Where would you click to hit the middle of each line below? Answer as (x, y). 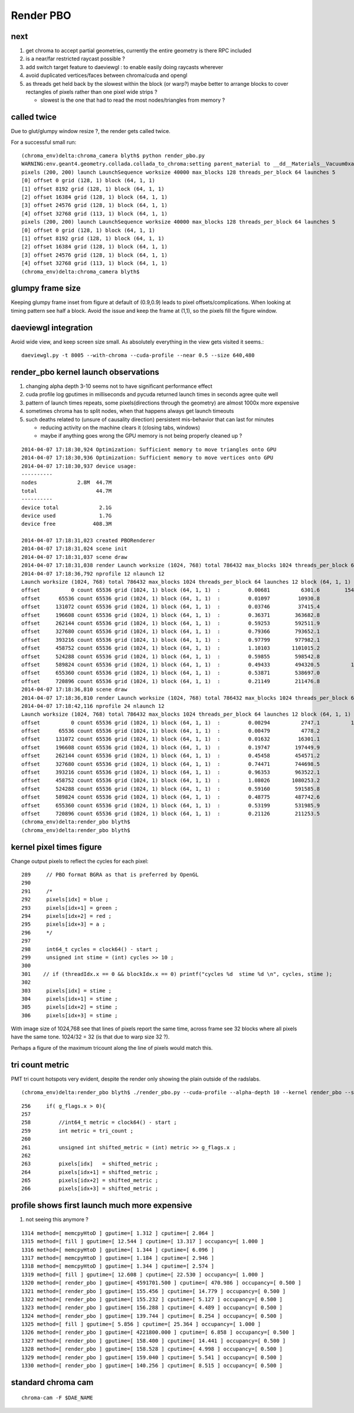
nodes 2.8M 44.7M (67, 483)
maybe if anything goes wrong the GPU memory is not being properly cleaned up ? (141, 436)
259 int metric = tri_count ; (78, 1131)
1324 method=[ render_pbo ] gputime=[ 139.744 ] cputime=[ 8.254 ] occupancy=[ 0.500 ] (152, 1316)
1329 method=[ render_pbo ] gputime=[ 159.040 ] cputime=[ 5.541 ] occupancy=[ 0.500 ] (152, 1357)
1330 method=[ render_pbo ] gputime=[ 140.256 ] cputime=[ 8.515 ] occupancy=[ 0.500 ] (152, 1366)
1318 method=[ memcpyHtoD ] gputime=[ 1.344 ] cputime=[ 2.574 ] (118, 1266)
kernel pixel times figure (56, 847)
